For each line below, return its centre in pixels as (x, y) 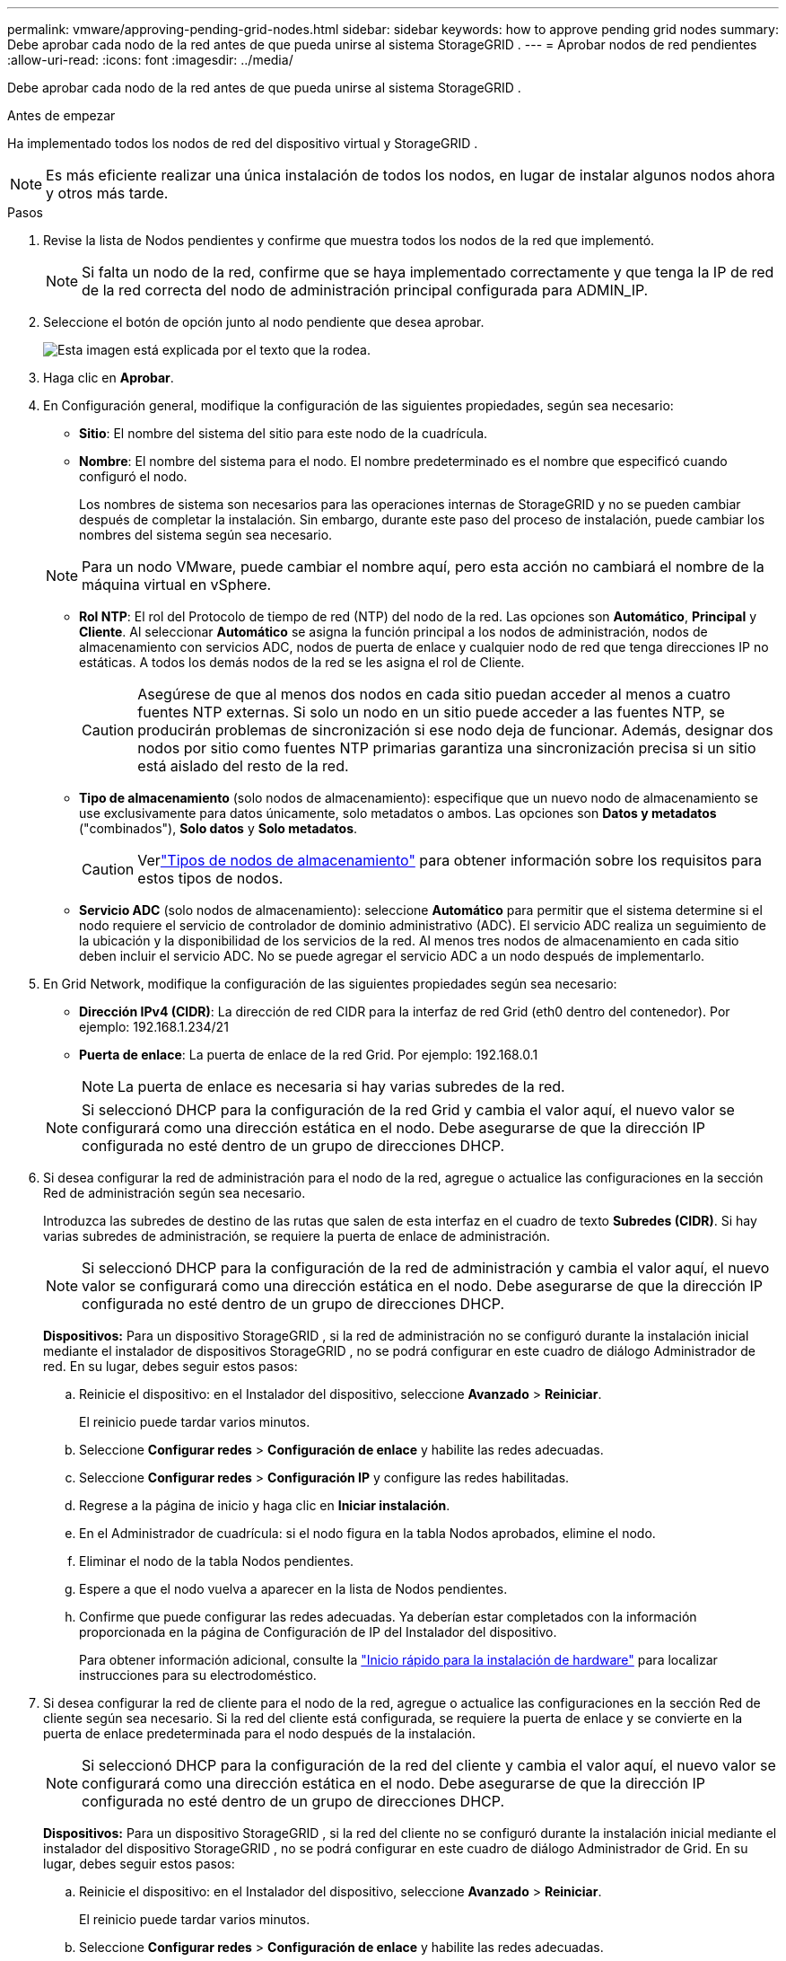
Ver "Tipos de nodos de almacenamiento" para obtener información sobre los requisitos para (450, 860)
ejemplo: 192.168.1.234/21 (154, 1027)
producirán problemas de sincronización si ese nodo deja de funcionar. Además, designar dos (455, 730)
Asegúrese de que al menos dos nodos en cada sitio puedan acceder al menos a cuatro (434, 694)
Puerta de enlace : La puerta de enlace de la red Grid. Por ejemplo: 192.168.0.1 (309, 1055)
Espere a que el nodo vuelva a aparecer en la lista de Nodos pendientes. (293, 1589)
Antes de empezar (61, 115)
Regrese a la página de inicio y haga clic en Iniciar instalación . (265, 1505)
